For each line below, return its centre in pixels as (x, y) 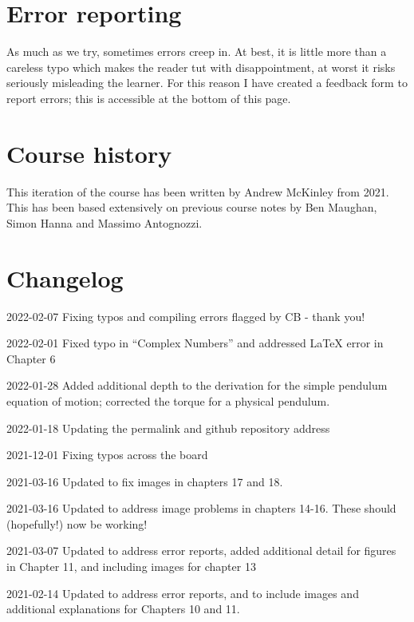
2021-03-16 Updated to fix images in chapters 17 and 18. (145, 481)
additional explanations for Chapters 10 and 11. (123, 609)
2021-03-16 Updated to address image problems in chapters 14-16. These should (201, 508)
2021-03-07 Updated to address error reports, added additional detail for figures (201, 551)
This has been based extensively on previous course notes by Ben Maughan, (192, 207)
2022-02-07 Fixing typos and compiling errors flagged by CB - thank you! (186, 316)
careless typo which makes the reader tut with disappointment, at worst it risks (201, 67)
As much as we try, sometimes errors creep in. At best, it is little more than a (197, 52)
